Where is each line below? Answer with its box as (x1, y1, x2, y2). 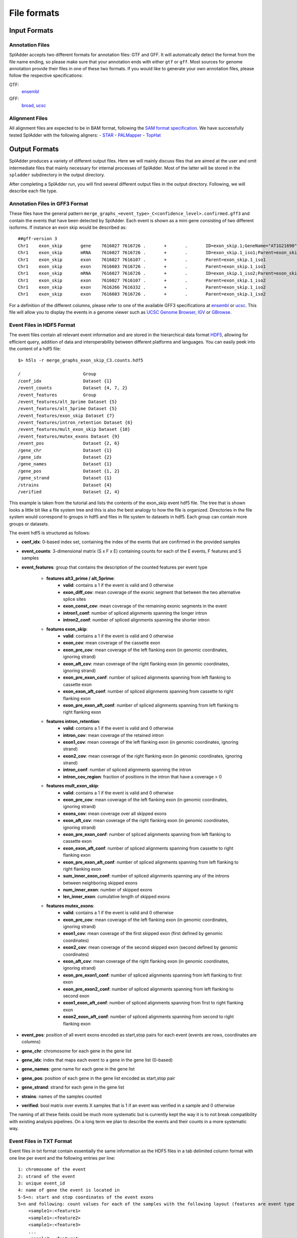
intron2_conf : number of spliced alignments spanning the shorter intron (63, 617, 210, 623)
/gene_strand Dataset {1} (18, 475, 112, 481)
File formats (9, 7, 59, 18)
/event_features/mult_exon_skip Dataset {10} (18, 426, 131, 432)
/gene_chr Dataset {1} (18, 447, 112, 453)
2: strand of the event (18, 1174, 76, 1179)
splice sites (63, 596, 86, 602)
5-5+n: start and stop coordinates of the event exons (18, 1194, 154, 1200)
